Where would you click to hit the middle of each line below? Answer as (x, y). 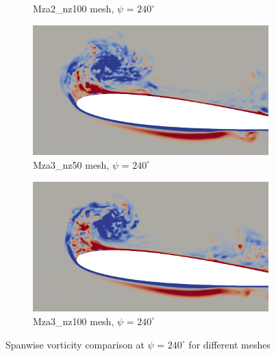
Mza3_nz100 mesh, (74, 321)
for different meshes (229, 344)
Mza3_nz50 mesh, (71, 164)
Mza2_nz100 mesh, (74, 8)
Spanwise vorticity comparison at (75, 344)
